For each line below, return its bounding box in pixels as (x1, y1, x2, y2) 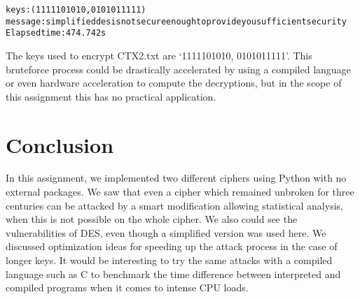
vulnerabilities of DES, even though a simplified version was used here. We (6, 225, 326, 240)
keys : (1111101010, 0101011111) (6, 5, 146, 15)
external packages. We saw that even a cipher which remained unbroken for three (6, 184, 354, 199)
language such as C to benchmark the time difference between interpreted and (6, 266, 341, 281)
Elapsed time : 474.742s (6, 28, 106, 38)
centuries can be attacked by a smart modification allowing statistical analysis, (6, 198, 343, 212)
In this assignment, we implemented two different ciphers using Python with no (6, 170, 347, 185)
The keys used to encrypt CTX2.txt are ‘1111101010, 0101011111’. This (6, 48, 312, 62)
